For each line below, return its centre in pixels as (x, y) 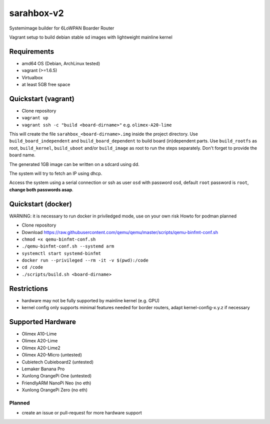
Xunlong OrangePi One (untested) (57, 376)
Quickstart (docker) (40, 204)
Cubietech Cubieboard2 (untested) (58, 362)
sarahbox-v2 (37, 13)
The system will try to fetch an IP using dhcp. (56, 173)
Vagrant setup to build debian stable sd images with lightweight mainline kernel (91, 37)
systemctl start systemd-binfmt (61, 253)
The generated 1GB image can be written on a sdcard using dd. (74, 164)
